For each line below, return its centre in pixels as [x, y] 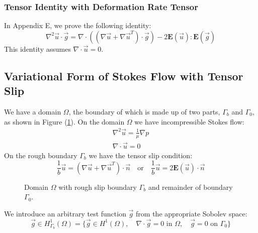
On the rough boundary [41, 155]
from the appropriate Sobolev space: [192, 214]
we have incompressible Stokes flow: [189, 121]
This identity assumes [37, 48]
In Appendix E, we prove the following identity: [78, 25]
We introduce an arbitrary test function [65, 214]
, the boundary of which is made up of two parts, [144, 111]
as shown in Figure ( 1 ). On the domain [64, 121]
